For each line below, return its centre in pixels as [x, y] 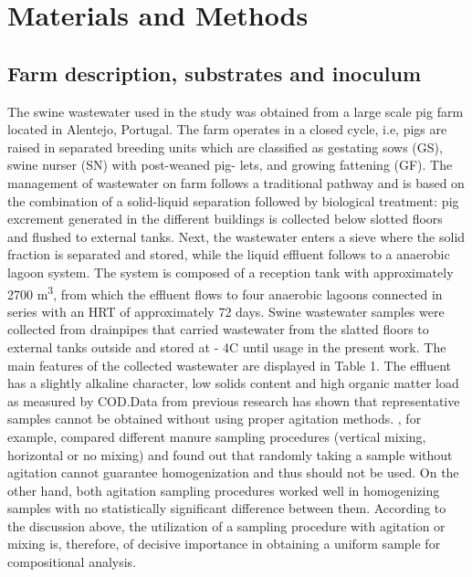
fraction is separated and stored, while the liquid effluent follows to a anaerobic [229, 254]
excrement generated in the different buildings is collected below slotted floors [225, 219]
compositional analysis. [72, 562]
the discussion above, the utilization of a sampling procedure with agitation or [226, 525]
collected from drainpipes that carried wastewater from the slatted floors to [218, 329]
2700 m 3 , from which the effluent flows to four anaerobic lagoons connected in [225, 292]
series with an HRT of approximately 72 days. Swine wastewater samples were [226, 311]
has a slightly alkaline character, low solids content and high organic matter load [233, 383]
